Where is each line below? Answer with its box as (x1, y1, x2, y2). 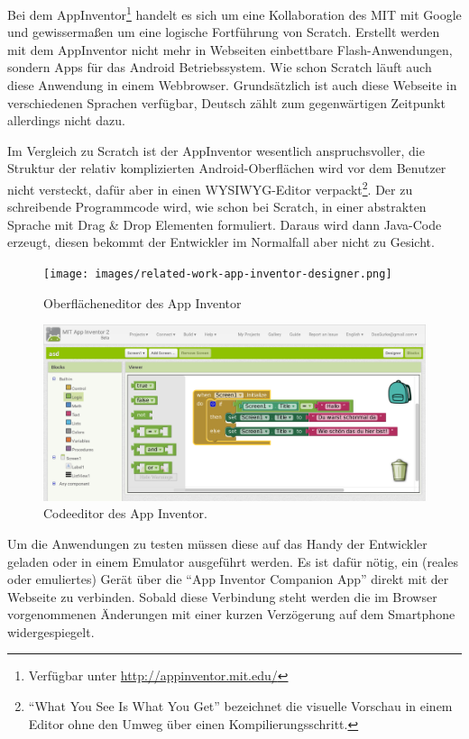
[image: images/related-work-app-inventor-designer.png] (43, 268, 392, 281)
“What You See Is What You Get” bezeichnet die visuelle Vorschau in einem (28, 697, 453, 716)
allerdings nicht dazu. (7, 111, 125, 130)
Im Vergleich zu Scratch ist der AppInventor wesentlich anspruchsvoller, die (7, 141, 425, 160)
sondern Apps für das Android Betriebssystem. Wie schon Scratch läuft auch (7, 58, 432, 77)
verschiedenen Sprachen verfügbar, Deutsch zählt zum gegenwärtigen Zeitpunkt (7, 93, 446, 112)
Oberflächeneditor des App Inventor (43, 293, 242, 312)
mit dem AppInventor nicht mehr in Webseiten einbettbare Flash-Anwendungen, (7, 40, 453, 59)
